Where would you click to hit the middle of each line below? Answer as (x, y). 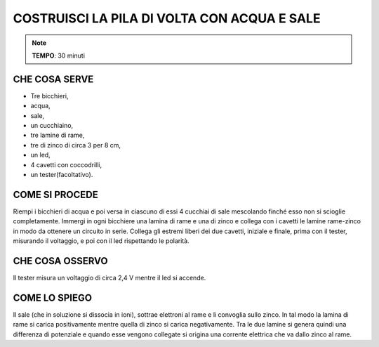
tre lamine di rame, (58, 135)
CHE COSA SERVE (53, 79)
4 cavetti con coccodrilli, (66, 164)
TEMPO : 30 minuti (59, 55)
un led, (40, 155)
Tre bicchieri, (50, 96)
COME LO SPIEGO (53, 297)
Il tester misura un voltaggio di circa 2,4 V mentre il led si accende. (109, 277)
